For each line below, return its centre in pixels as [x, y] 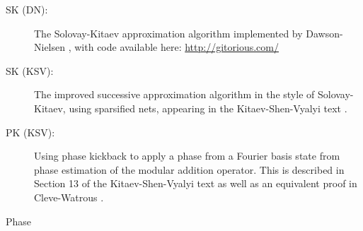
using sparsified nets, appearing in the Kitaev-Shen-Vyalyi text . [208, 108]
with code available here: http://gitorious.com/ [177, 47]
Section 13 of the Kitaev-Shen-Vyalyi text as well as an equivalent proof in [196, 183]
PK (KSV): [30, 132]
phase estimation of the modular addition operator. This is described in [189, 169]
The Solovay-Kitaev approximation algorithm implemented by [168, 33]
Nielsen [50, 47]
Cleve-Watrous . [69, 197]
